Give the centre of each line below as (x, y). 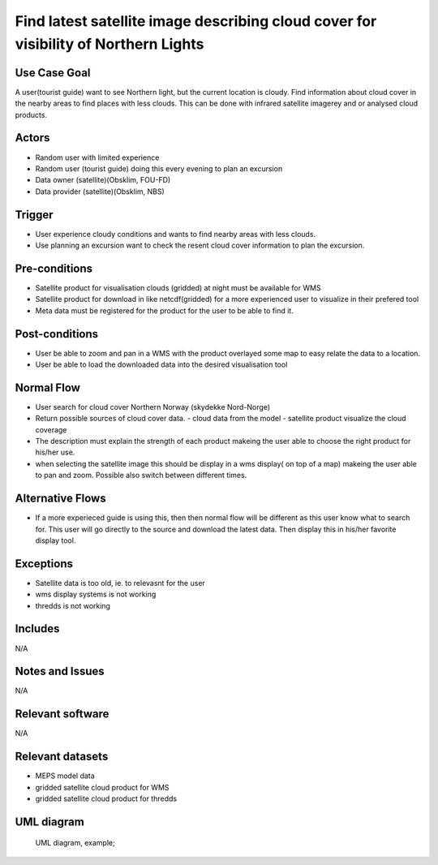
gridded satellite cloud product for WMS (102, 787)
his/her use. (55, 452)
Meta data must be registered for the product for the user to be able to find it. (164, 310)
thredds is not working (73, 605)
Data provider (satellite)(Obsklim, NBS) (100, 192)
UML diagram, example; (75, 843)
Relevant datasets (62, 757)
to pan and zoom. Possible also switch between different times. (141, 476)
